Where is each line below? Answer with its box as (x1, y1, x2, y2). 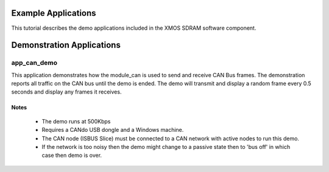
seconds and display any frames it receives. (11, 88, 122, 95)
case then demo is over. (41, 152, 102, 159)
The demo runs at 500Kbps (41, 117, 111, 125)
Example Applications (11, 8, 97, 18)
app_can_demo (11, 58, 58, 67)
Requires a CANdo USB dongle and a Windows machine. (41, 126, 184, 134)
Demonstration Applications (11, 40, 121, 50)
